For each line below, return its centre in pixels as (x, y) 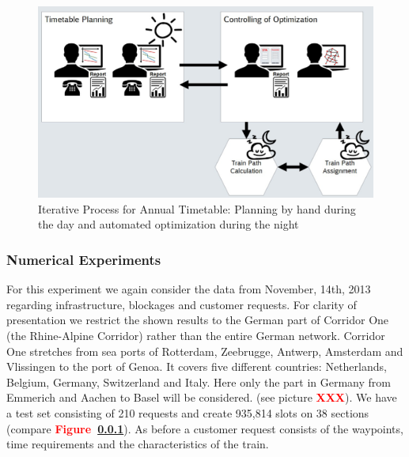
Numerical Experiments (84, 259)
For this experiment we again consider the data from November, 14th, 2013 (189, 289)
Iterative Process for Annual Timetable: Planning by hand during (197, 208)
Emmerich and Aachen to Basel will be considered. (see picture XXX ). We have (202, 397)
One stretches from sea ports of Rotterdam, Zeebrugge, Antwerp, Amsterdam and (205, 351)
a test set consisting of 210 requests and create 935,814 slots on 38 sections (188, 412)
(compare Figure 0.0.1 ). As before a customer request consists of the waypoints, (205, 428)
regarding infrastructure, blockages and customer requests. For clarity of (182, 304)
